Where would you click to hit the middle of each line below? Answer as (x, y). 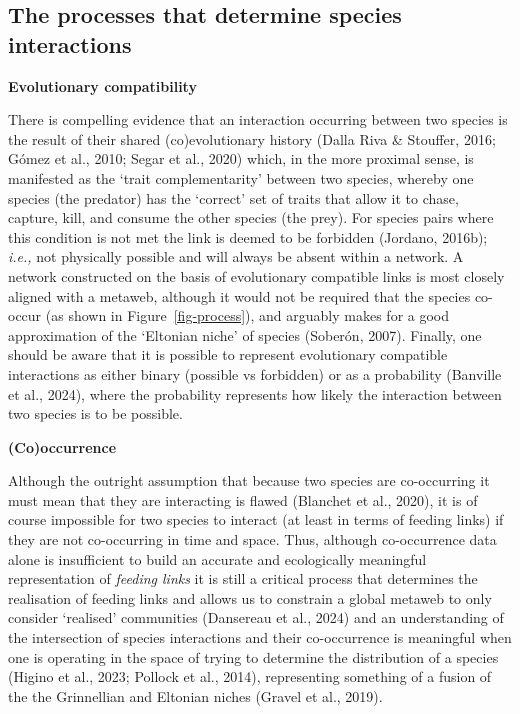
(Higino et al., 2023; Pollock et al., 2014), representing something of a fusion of (250, 676)
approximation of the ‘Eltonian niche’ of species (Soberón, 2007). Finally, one (245, 334)
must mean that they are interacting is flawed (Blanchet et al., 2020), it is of (243, 499)
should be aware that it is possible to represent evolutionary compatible (228, 354)
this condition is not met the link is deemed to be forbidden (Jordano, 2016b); (248, 236)
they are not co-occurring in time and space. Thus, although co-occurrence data (252, 539)
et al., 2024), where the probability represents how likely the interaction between (255, 393)
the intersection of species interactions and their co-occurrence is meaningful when (260, 637)
